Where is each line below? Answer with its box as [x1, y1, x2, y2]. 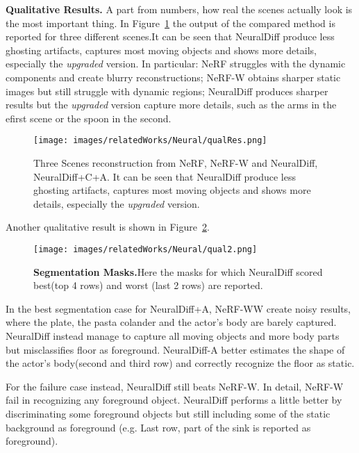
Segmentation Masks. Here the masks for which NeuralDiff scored [33, 264, 323, 279]
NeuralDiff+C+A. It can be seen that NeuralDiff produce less [33, 169, 296, 183]
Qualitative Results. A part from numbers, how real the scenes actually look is [6, 2, 353, 16]
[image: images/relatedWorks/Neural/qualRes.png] [33, 135, 267, 146]
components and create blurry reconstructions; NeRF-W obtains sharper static [6, 69, 341, 84]
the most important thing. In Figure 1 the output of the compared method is [6, 15, 335, 30]
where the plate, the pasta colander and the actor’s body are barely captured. [6, 315, 337, 329]
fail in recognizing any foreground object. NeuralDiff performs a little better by [6, 393, 342, 407]
